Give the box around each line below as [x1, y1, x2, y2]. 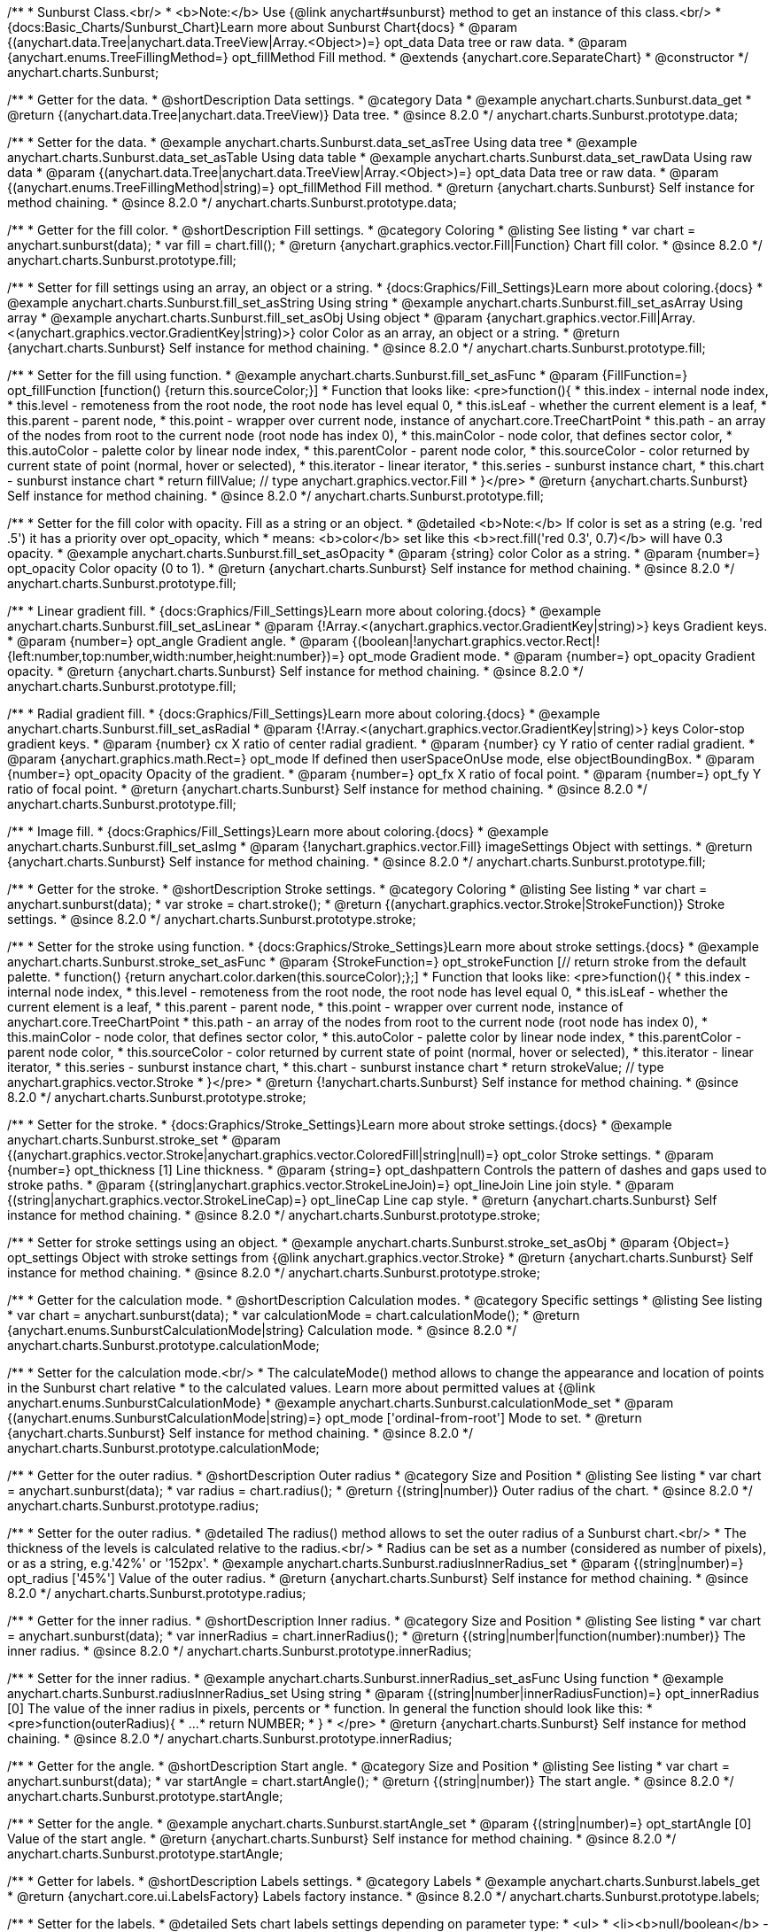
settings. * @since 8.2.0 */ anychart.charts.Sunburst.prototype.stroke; [7, 912, 416, 927]
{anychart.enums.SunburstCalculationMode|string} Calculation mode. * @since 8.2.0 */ [7, 1323, 517, 1338]
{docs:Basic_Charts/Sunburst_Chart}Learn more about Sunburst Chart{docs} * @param [7, 19, 518, 35]
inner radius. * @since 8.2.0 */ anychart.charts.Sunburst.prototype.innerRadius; [7, 1643, 472, 1658]
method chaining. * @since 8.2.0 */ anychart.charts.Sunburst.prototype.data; [7, 195, 457, 210]
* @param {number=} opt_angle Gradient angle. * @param [7, 633, 349, 648]
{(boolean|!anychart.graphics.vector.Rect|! [352, 633, 600, 648]
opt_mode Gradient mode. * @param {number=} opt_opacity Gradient [348, 648, 756, 663]
